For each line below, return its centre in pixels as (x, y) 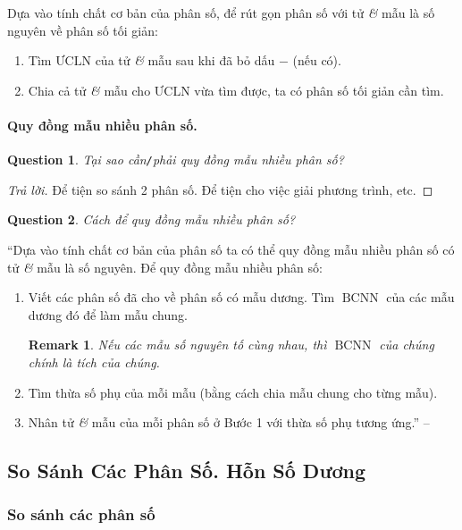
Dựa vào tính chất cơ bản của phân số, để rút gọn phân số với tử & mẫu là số (221, 13)
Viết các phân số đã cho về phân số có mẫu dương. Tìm (181, 297)
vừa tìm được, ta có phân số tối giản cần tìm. (319, 90)
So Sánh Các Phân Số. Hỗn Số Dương (187, 471)
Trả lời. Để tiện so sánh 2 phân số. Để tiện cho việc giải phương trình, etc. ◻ (220, 189)
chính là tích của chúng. (94, 362)
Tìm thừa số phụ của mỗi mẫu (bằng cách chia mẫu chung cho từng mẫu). (233, 392)
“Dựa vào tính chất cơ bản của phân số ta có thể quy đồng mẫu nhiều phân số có (231, 250)
